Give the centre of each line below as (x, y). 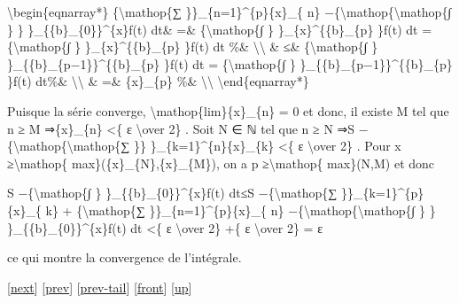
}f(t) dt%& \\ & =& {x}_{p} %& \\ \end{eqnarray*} (158, 81)
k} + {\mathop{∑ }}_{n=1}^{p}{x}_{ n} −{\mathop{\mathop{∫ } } (241, 210)
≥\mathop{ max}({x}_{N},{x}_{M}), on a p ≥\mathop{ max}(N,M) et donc (221, 163)
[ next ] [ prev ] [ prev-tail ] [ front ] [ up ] (100, 287)
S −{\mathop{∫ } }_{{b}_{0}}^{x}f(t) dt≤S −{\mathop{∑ (172, 193)
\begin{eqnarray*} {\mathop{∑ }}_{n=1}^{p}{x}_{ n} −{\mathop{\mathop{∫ (229, 12)
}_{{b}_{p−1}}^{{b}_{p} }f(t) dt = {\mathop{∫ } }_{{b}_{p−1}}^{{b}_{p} (230, 63)
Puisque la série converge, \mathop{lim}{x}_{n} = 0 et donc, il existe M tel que (228, 110)
